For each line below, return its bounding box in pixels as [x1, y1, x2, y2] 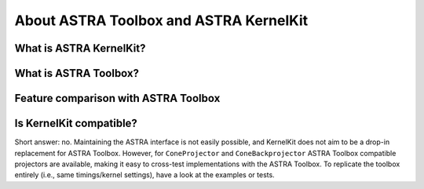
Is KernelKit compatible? [14, 117, 137, 130]
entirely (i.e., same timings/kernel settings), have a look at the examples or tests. [14, 170, 275, 180]
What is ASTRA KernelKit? [14, 42, 146, 55]
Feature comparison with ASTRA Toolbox [14, 92, 221, 105]
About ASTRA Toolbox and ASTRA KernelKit [14, 12, 309, 29]
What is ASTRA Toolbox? [14, 67, 140, 80]
